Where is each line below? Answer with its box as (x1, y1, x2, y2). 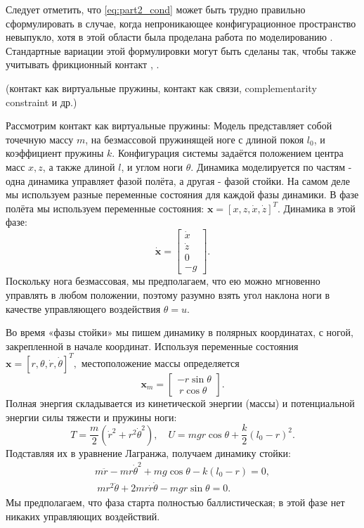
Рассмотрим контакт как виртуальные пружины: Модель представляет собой (6, 118, 332, 133)
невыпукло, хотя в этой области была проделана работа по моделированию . (6, 30, 333, 44)
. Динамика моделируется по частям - (190, 159, 352, 174)
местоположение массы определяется (81, 355, 240, 370)
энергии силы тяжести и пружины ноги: (6, 409, 177, 424)
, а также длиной (42, 159, 115, 174)
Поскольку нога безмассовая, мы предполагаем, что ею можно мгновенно (6, 273, 320, 288)
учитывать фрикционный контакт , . (6, 57, 160, 72)
